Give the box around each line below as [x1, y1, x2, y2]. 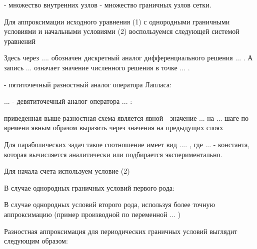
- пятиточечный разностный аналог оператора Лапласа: [4, 79, 171, 89]
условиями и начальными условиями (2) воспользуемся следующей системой [4, 26, 239, 36]
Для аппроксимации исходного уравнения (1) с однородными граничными [4, 16, 230, 26]
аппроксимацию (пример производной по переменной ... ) [4, 209, 180, 219]
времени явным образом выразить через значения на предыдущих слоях [4, 122, 223, 133]
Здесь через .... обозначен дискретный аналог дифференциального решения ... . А [4, 52, 253, 63]
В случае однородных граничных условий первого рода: [4, 182, 174, 193]
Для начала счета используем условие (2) [4, 166, 130, 176]
